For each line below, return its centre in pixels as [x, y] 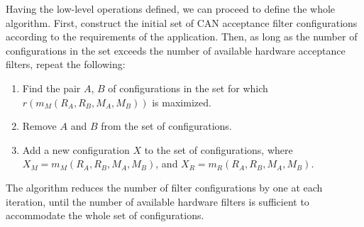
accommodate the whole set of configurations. [105, 215]
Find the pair [51, 88]
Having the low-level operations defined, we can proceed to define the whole [171, 9]
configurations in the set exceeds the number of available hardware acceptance [176, 50]
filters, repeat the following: [66, 64]
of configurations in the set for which [188, 88]
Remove [39, 126]
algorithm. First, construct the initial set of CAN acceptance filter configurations [182, 22]
